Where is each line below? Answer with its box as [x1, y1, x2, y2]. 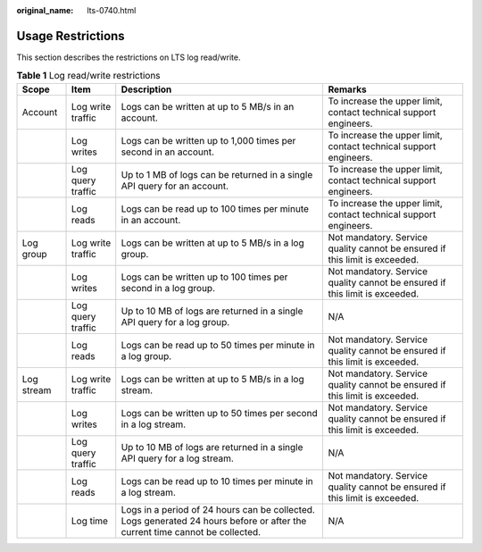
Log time [71, 514, 109, 527]
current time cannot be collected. [120, 525, 262, 538]
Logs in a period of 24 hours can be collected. [120, 503, 316, 515]
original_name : [16, 5, 74, 15]
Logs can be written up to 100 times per [120, 271, 288, 283]
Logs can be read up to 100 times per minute [120, 202, 310, 214]
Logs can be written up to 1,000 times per [120, 134, 296, 146]
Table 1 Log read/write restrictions [16, 70, 161, 82]
